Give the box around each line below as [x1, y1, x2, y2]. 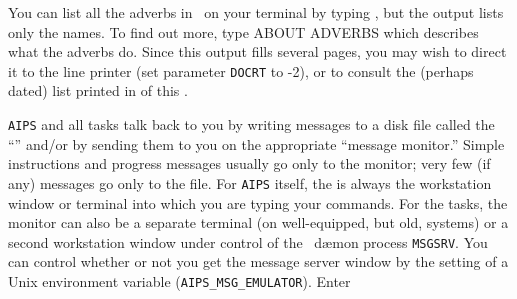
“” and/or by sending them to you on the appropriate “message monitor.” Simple [8, 133, 505, 154]
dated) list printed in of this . [8, 80, 188, 101]
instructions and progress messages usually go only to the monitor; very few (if [8, 153, 491, 174]
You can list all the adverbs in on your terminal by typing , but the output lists [8, 2, 504, 22]
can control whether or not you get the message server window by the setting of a [8, 251, 509, 272]
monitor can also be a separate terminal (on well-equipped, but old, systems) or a [8, 212, 509, 233]
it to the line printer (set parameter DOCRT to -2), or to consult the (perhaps [8, 60, 474, 81]
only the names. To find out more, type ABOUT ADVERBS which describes [8, 21, 479, 42]
